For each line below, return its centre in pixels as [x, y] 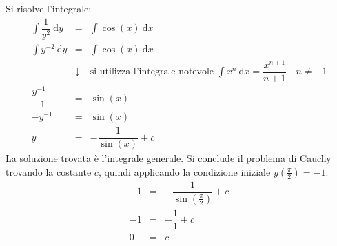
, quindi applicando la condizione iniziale [184, 171]
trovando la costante [49, 171]
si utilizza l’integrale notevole [152, 72]
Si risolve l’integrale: [49, 8]
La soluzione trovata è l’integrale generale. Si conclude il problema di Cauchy [168, 158]
